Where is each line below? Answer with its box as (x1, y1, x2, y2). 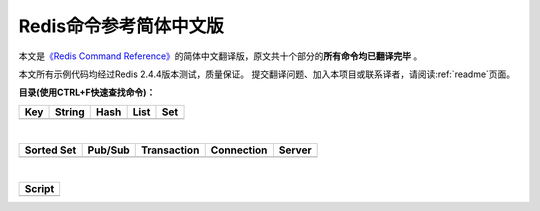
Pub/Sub (87, 143, 130, 157)
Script (24, 181, 55, 195)
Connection (210, 143, 268, 157)
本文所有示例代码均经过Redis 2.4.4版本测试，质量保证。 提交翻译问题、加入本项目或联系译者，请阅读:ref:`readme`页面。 (18, 68, 516, 80)
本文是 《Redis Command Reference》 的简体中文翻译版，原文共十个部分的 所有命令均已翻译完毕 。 (18, 50, 423, 62)
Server (278, 143, 312, 157)
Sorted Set (24, 143, 77, 157)
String (54, 105, 85, 119)
